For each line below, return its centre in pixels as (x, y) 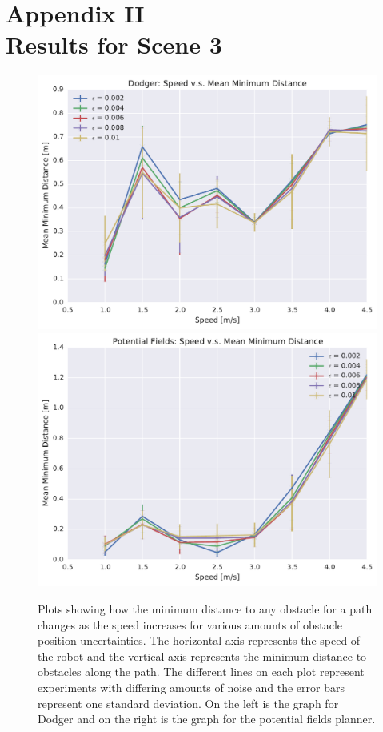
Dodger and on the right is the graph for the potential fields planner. (207, 719)
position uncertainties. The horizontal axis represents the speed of (199, 640)
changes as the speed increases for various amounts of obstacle (190, 624)
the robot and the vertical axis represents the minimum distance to (202, 656)
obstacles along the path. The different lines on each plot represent (201, 672)
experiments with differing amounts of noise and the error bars (191, 687)
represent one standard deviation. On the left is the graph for (188, 703)
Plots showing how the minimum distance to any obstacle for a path (205, 609)
